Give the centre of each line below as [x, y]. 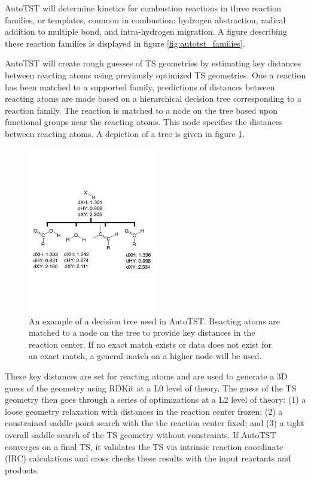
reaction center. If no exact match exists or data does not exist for [150, 344]
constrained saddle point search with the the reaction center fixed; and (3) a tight [155, 423]
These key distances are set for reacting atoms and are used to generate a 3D [146, 376]
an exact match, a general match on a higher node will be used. [145, 356]
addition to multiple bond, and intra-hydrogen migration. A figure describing [146, 31]
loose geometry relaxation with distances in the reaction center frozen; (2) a [144, 411]
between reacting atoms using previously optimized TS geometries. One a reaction [155, 75]
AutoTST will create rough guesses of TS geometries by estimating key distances [153, 63]
